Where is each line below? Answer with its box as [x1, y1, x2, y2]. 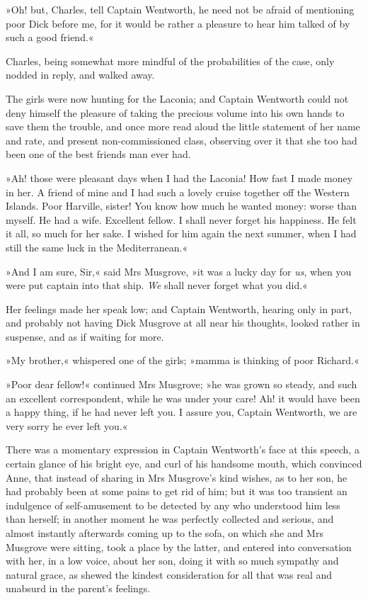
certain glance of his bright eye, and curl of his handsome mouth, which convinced [6, 456, 362, 471]
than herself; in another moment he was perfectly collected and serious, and [6, 511, 334, 526]
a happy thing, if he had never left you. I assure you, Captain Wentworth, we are [6, 404, 357, 419]
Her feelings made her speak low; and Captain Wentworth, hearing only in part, [6, 301, 352, 316]
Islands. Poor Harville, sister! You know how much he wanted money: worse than [6, 198, 357, 213]
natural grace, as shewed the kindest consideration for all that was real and [6, 567, 333, 582]
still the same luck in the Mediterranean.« [6, 239, 188, 254]
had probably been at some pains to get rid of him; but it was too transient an [6, 484, 347, 499]
